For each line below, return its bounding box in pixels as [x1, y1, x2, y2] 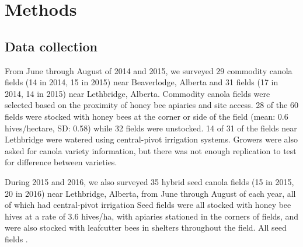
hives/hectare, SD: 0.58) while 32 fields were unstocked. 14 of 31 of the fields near [5, 121, 297, 134]
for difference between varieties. [5, 156, 117, 168]
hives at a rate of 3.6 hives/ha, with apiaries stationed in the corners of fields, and [5, 210, 299, 222]
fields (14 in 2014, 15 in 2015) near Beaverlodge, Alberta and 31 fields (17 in [5, 76, 278, 88]
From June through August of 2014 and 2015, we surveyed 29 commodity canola [5, 64, 292, 76]
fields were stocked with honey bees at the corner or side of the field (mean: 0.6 [5, 110, 288, 122]
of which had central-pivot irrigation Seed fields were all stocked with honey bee [5, 199, 291, 211]
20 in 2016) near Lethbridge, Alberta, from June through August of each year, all [5, 187, 296, 199]
